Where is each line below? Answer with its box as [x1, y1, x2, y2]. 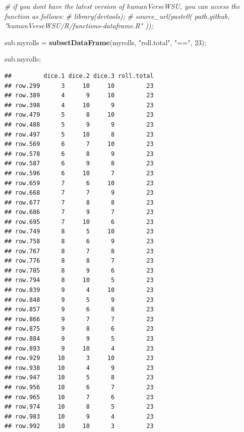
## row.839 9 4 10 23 [4, 287, 154, 294]
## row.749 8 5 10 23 [4, 228, 154, 235]
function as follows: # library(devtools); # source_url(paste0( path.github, [4, 10, 230, 21]
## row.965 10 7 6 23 [4, 393, 154, 401]
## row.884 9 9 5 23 [4, 335, 154, 342]
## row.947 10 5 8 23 [4, 374, 154, 381]
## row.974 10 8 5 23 [4, 403, 154, 411]
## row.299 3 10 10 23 [4, 82, 154, 89]
